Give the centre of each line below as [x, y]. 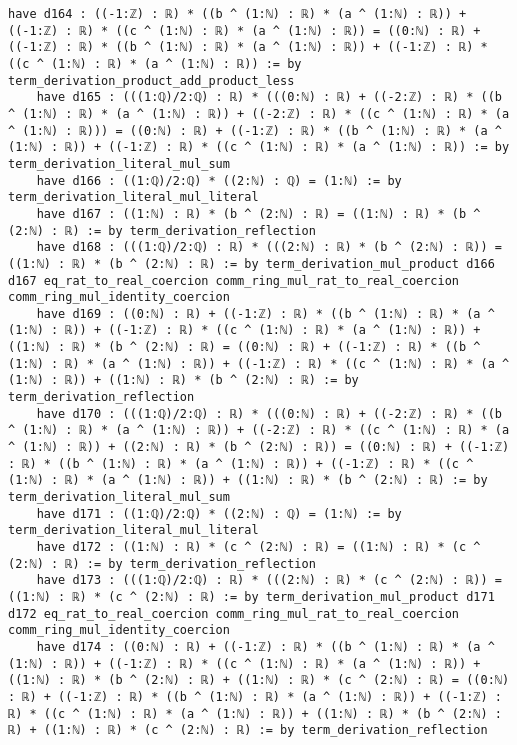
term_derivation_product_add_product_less [151, 80]
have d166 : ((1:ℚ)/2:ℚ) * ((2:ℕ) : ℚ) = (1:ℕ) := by [219, 180]
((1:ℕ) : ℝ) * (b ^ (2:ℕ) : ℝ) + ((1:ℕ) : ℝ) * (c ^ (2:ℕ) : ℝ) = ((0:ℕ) [259, 680]
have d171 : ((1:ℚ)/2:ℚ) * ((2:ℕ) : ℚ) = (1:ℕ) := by [219, 513]
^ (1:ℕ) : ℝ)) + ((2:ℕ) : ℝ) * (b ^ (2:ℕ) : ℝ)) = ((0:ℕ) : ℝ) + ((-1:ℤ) [259, 447]
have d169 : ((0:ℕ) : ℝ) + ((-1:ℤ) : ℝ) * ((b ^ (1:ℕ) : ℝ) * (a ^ [265, 313]
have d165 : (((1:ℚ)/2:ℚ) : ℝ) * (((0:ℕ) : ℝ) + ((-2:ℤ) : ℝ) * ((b [269, 97]
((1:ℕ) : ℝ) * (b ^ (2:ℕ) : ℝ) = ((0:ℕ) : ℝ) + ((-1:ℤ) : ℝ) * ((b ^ [244, 347]
